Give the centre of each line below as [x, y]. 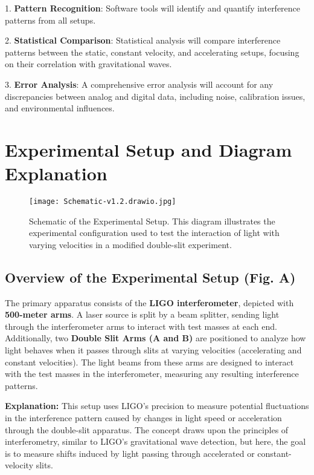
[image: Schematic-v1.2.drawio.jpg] [103, 202]
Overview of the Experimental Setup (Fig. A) [150, 277]
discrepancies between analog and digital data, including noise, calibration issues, [155, 96]
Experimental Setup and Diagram [149, 149]
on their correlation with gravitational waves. [88, 64]
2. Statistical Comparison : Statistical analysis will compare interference [143, 40]
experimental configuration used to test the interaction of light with [154, 233]
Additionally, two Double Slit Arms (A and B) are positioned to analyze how [155, 338]
